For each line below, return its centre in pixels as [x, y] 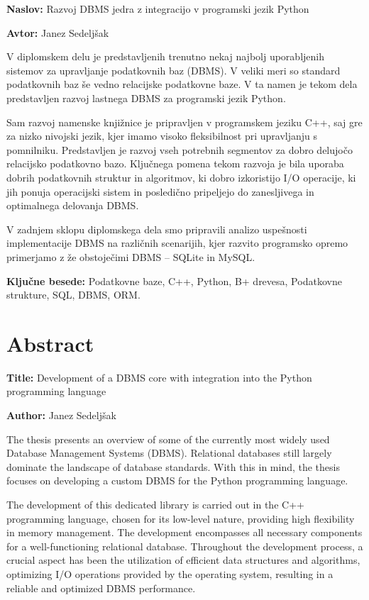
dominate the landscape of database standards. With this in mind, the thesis [173, 466]
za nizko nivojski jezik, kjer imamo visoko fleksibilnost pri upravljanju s [162, 136]
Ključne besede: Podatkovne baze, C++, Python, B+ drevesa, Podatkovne [174, 280]
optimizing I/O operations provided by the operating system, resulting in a [170, 573]
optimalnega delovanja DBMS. [73, 205]
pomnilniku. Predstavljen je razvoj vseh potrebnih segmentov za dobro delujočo [180, 149]
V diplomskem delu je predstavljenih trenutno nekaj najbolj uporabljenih [165, 56]
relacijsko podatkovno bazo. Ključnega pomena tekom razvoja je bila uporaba [175, 163]
